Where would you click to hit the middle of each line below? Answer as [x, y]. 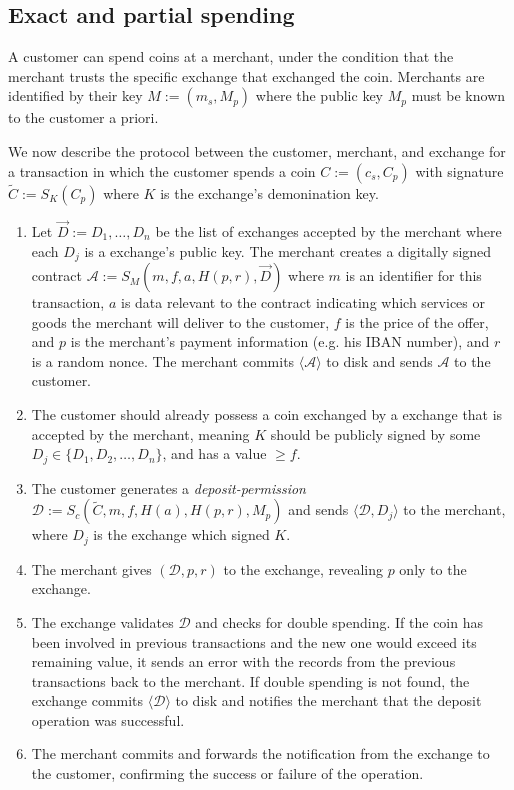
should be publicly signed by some [375, 433]
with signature [459, 170]
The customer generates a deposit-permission [168, 487]
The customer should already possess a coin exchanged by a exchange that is [267, 414]
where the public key [319, 95]
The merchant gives [91, 568]
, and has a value [214, 453]
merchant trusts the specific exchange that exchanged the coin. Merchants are [246, 75]
